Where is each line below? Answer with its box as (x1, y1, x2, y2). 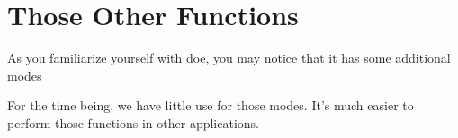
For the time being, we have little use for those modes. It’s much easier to (7, 96, 414, 115)
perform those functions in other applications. (7, 113, 259, 132)
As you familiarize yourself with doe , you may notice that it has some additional (7, 48, 451, 67)
